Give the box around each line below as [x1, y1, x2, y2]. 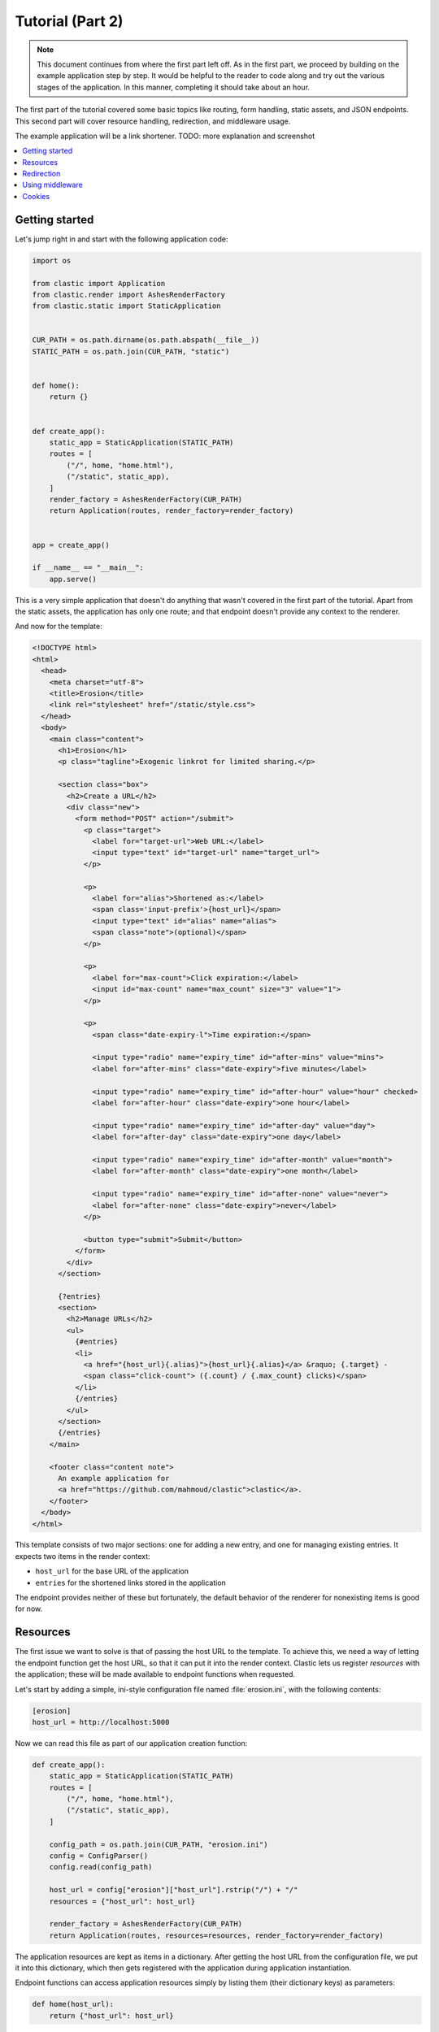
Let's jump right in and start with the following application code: [15, 234, 228, 244]
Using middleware [22, 180, 83, 190]
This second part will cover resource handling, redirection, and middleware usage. [15, 116, 291, 126]
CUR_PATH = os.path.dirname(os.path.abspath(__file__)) [32, 336, 260, 345]
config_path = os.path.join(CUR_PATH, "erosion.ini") [49, 1839, 268, 1849]
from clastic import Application [32, 279, 166, 288]
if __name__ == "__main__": [32, 563, 144, 572]
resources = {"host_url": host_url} [49, 1896, 195, 1906]
